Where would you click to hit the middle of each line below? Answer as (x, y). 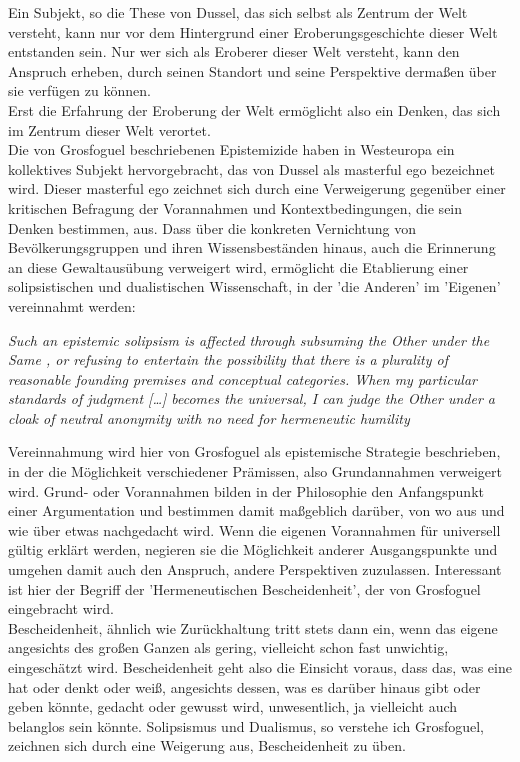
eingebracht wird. (61, 608)
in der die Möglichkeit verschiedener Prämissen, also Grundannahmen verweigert (255, 471)
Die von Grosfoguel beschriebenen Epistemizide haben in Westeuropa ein (231, 149)
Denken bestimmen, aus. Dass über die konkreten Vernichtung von (212, 227)
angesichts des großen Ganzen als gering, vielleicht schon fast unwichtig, (228, 647)
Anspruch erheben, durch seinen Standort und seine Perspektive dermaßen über (252, 70)
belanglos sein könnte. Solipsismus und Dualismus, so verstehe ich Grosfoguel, (246, 725)
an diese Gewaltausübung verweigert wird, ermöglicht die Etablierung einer (238, 266)
